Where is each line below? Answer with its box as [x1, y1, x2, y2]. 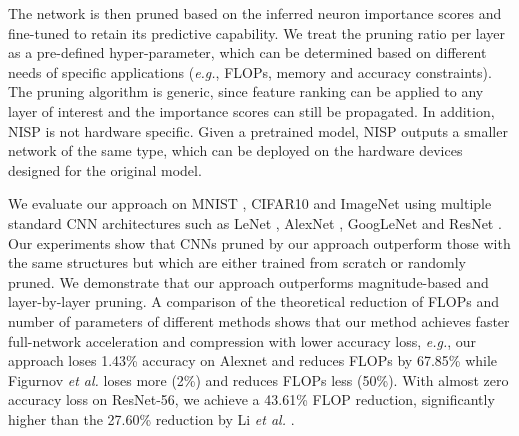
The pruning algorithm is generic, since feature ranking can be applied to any [8, 81, 484, 102]
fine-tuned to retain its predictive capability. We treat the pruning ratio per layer [8, 22, 506, 43]
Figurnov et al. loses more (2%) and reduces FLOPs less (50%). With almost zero [8, 369, 509, 390]
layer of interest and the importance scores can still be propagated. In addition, [8, 100, 495, 121]
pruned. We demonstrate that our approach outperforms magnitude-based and [8, 271, 489, 292]
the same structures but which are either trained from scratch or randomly [8, 252, 466, 273]
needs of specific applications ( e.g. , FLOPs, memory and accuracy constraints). [8, 61, 492, 82]
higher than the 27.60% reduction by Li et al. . [8, 408, 295, 429]
